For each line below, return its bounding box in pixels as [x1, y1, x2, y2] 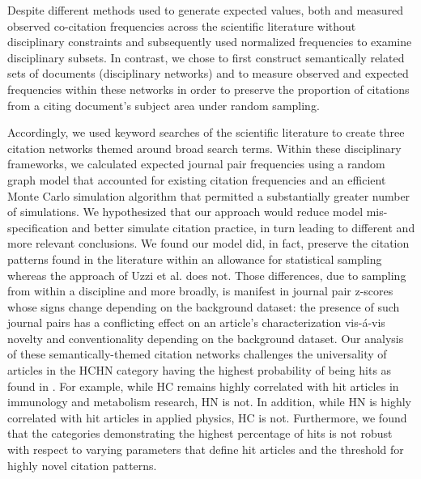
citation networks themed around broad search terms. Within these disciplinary [7, 139, 402, 156]
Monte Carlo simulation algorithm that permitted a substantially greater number [7, 187, 410, 204]
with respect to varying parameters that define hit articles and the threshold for [7, 441, 404, 458]
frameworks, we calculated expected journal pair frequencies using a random [7, 155, 385, 172]
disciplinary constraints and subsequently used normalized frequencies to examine [7, 33, 412, 50]
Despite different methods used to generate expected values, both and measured [7, 2, 404, 18]
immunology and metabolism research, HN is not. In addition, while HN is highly [7, 393, 411, 410]
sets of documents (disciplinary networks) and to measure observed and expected [7, 65, 409, 82]
